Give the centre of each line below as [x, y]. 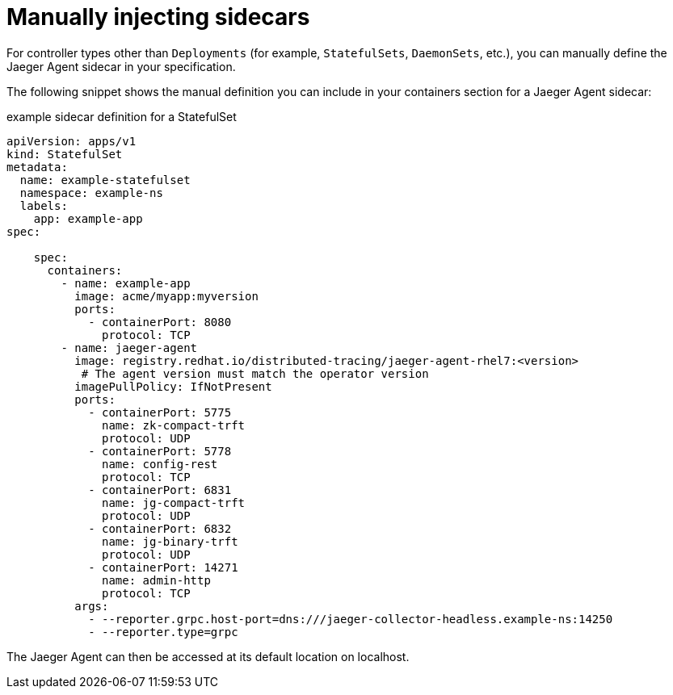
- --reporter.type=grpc [163, 632]
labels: [44, 205]
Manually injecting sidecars [158, 17]
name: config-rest [160, 464]
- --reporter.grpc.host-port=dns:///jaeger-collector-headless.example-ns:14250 [351, 619]
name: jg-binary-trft [170, 541]
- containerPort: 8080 [160, 322]
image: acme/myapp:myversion [166, 296]
